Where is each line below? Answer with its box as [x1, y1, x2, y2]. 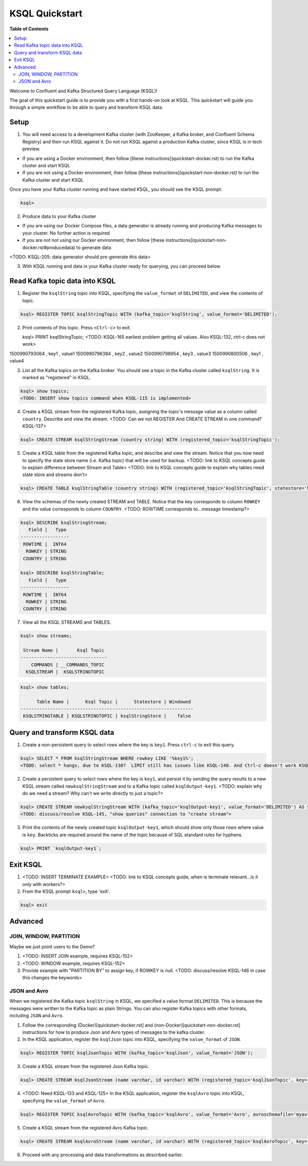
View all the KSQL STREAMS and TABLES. [22, 619, 111, 625]
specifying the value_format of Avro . [22, 1098, 106, 1104]
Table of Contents [9, 26, 49, 32]
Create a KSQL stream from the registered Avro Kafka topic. [22, 1124, 149, 1130]
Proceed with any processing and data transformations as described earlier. [22, 1152, 183, 1158]
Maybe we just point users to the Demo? [9, 943, 95, 949]
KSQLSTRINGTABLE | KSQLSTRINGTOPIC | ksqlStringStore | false [23, 713, 191, 719]
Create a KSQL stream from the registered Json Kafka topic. [22, 1063, 150, 1070]
